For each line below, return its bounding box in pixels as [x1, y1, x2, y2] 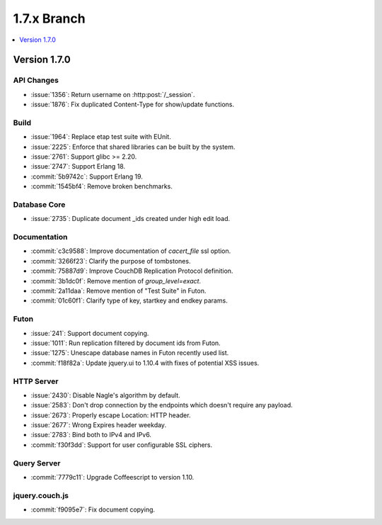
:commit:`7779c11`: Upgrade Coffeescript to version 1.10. [30, 473, 195, 481]
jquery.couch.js [13, 490, 69, 500]
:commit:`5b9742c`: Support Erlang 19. [30, 172, 143, 181]
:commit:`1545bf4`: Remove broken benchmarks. [30, 182, 173, 191]
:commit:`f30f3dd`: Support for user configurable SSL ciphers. [30, 440, 213, 449]
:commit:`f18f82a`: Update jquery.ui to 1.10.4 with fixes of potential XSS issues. [30, 359, 260, 367]
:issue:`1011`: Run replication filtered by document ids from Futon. [30, 339, 221, 347]
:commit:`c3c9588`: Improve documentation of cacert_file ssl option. [30, 247, 231, 255]
